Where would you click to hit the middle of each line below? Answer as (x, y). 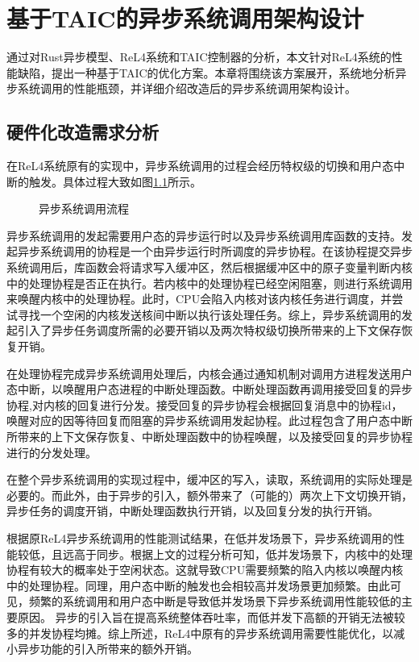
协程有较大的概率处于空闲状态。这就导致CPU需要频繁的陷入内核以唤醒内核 (205, 570)
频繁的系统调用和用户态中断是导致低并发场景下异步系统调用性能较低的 (215, 601)
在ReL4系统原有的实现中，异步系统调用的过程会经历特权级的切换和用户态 (200, 166)
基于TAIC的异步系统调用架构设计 (185, 18)
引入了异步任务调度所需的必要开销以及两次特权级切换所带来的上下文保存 (209, 330)
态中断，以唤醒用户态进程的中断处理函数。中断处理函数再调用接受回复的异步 (209, 389)
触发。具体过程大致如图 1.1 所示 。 (115, 181)
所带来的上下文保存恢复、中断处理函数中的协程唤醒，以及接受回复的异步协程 (209, 437)
